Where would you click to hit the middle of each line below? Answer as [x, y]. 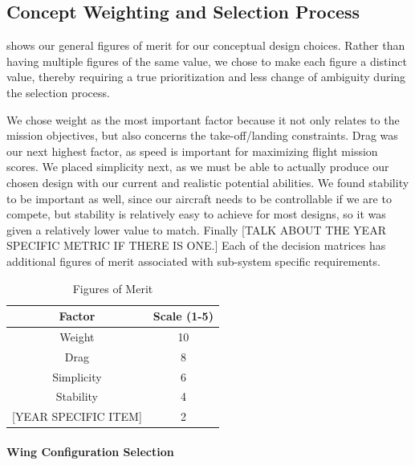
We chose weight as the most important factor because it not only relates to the [203, 119]
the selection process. [58, 92]
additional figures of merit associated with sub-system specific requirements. [193, 261]
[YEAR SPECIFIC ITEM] [77, 416]
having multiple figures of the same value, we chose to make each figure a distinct [207, 61]
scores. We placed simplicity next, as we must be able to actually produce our [198, 167]
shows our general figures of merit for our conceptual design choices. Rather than [206, 45]
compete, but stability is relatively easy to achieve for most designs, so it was [196, 214]
